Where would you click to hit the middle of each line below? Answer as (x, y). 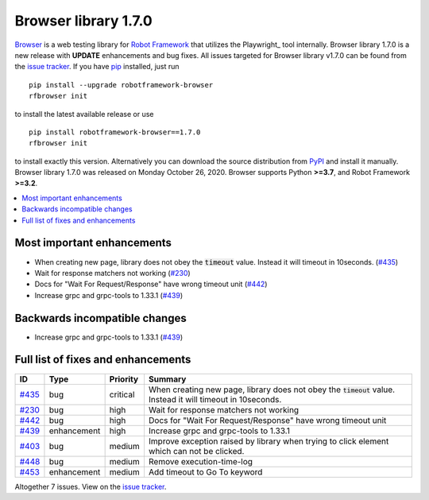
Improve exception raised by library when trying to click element (269, 441)
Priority (124, 379)
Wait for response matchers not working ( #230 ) (112, 273)
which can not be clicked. (196, 451)
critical (122, 394)
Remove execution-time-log (201, 461)
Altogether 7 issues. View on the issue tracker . (91, 486)
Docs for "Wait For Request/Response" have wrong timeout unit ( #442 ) (151, 284)
